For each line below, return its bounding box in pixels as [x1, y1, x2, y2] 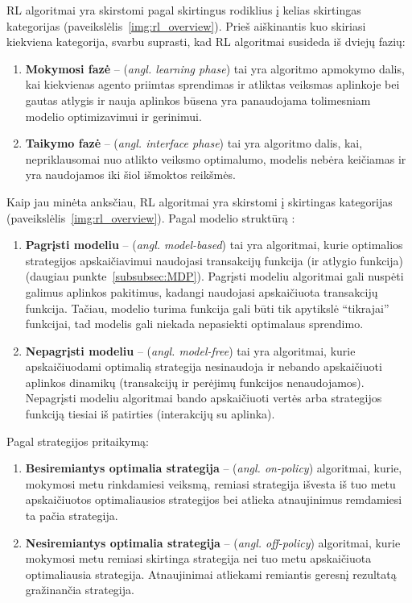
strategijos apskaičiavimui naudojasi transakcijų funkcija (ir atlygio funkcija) [25, 252, 403, 268]
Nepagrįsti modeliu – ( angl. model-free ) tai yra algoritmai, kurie [25, 342, 356, 359]
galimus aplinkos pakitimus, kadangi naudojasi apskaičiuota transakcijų [25, 283, 378, 300]
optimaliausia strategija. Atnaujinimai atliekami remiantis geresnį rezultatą [25, 565, 397, 582]
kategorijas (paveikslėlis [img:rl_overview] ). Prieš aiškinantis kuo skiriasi [6, 17, 366, 34]
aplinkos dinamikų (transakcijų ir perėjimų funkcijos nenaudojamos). [25, 373, 365, 390]
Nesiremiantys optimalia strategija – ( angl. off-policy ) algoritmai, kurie [25, 534, 401, 551]
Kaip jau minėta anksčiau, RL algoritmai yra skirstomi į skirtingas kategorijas [6, 193, 393, 210]
